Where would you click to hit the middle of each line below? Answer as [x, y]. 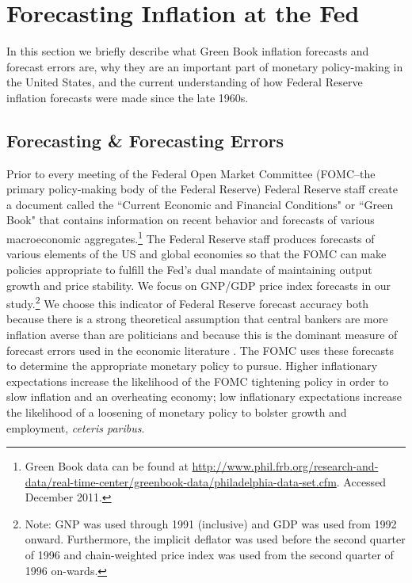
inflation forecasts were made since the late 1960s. [128, 97]
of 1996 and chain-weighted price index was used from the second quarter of [209, 555]
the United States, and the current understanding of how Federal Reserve [185, 82]
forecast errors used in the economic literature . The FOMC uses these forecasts [200, 350]
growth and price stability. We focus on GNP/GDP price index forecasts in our [199, 285]
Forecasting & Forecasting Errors [145, 140]
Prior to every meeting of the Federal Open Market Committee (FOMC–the [191, 173]
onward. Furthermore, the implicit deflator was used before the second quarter [215, 539]
